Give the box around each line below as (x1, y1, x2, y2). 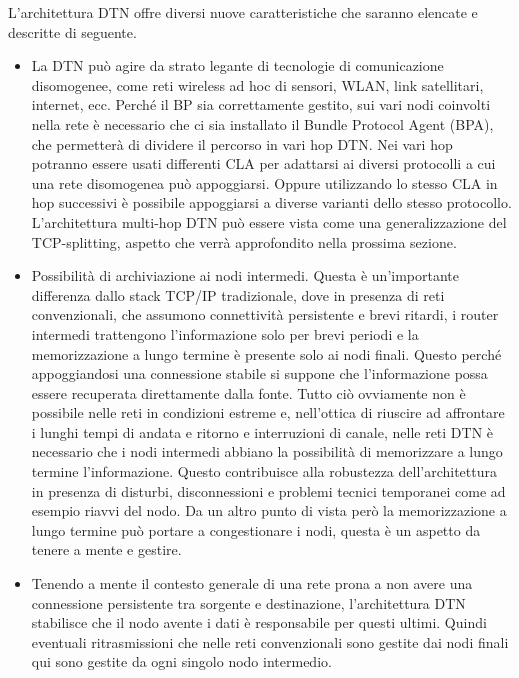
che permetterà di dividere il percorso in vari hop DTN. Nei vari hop (31, 133, 453, 154)
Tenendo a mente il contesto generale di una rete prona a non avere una (31, 573, 473, 594)
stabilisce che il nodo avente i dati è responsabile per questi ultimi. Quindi (31, 612, 487, 633)
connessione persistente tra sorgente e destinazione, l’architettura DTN (31, 592, 466, 613)
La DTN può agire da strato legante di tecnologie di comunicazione (31, 55, 444, 76)
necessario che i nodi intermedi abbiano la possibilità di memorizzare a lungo (31, 441, 503, 462)
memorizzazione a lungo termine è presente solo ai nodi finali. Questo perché (31, 343, 502, 364)
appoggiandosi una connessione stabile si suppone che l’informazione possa (31, 363, 488, 384)
